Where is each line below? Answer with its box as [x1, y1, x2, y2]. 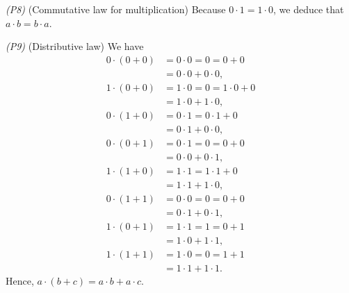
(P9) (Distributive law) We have [6, 39, 144, 53]
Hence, [6, 274, 34, 288]
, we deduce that [273, 2, 344, 16]
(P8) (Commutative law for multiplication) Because [6, 2, 226, 16]
